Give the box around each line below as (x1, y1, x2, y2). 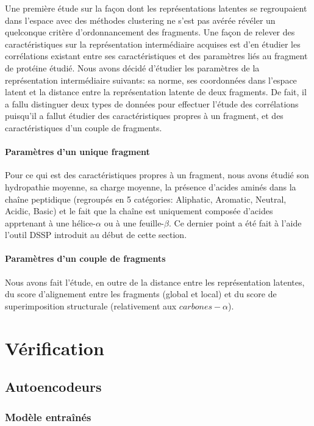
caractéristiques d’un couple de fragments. (5, 121, 162, 134)
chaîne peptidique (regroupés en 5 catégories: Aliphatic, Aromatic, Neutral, (5, 192, 287, 205)
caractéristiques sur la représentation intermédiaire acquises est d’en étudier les (5, 37, 301, 50)
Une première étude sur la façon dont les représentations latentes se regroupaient (5, 2, 307, 14)
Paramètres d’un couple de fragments (5, 252, 166, 265)
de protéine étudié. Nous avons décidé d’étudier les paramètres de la (5, 61, 260, 74)
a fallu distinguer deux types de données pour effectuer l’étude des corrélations (5, 97, 299, 110)
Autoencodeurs (5, 377, 102, 396)
